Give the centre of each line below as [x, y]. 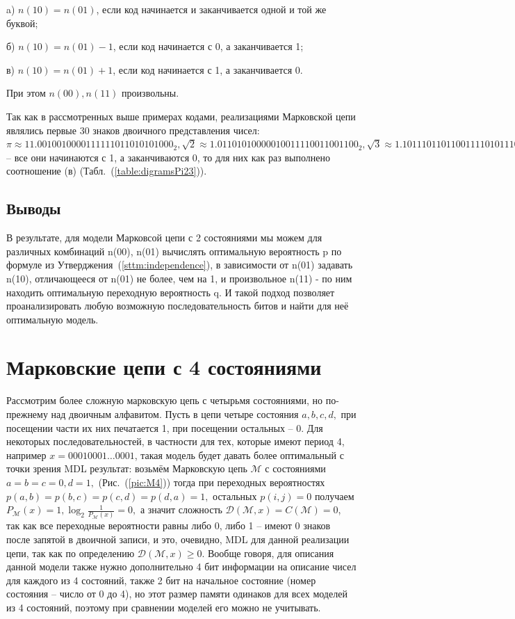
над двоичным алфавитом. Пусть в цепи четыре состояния [175, 414]
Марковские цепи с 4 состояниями [164, 367]
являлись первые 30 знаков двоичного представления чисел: [133, 130]
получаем [334, 496]
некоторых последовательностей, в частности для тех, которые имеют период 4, [175, 441]
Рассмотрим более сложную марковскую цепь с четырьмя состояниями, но [165, 400]
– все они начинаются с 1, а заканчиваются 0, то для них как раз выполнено [168, 157]
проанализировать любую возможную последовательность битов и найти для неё [178, 306]
